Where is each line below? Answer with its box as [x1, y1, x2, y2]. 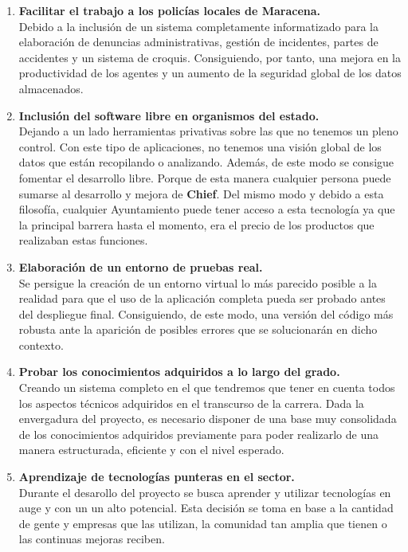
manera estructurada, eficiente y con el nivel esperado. [18, 441, 284, 458]
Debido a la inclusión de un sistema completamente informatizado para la [18, 18, 379, 34]
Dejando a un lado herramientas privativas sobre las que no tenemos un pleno [18, 123, 398, 139]
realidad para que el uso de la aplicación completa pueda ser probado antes [18, 290, 386, 307]
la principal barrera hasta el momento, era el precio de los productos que [18, 216, 375, 233]
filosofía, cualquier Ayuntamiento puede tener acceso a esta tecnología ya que [18, 201, 395, 217]
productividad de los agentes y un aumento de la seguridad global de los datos [18, 65, 402, 81]
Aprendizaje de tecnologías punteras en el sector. [18, 468, 295, 485]
